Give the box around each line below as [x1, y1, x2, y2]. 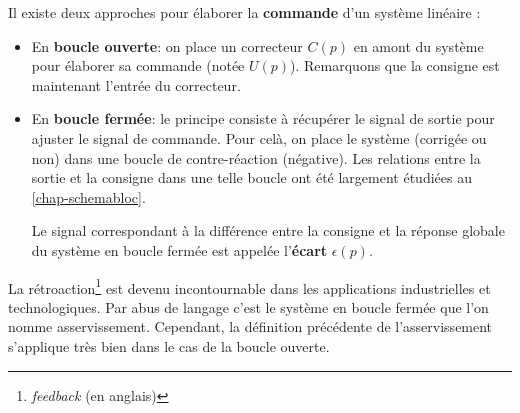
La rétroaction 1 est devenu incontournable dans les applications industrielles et [8, 274, 491, 298]
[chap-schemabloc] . [31, 186, 146, 207]
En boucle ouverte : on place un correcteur [31, 35, 303, 56]
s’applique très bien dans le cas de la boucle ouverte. [8, 335, 330, 356]
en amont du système [353, 35, 484, 56]
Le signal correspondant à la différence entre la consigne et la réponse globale [31, 220, 505, 241]
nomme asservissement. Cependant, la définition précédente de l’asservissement [8, 316, 493, 337]
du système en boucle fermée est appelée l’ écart [31, 239, 328, 260]
